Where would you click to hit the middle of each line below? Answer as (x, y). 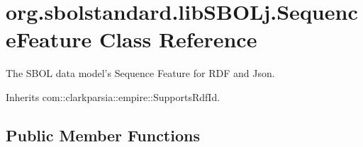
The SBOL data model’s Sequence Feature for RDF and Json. (140, 73)
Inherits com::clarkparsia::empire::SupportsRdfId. (113, 96)
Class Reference (178, 39)
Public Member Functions (103, 135)
